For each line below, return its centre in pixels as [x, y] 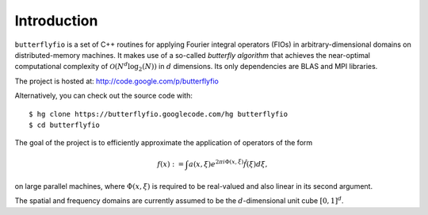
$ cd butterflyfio [65, 125]
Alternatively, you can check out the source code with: [104, 96]
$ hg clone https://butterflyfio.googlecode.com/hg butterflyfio [159, 114]
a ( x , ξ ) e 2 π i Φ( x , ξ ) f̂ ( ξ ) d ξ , [228, 164]
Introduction [56, 21]
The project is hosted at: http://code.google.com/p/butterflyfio [117, 81]
